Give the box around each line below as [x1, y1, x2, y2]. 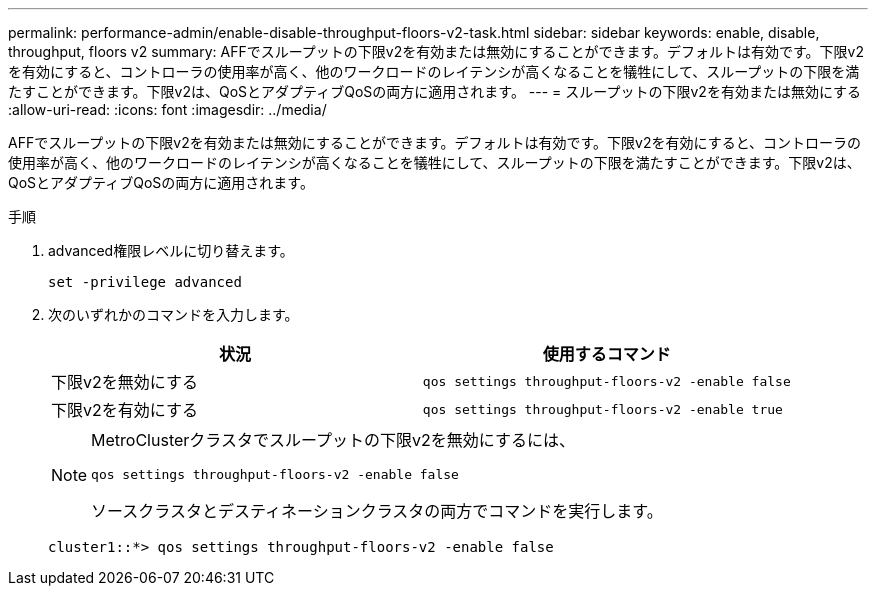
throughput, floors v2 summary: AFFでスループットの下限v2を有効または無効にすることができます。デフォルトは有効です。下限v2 [8, 43, 865, 60]
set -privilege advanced [48, 274, 242, 290]
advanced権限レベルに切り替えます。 [48, 242, 294, 259]
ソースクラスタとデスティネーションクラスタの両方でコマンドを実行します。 [91, 501, 663, 521]
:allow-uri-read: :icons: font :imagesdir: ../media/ [8, 101, 327, 118]
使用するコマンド [542, 344, 671, 364]
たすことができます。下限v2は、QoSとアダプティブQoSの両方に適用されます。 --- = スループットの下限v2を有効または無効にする [8, 83, 862, 100]
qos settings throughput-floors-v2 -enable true [422, 401, 783, 417]
